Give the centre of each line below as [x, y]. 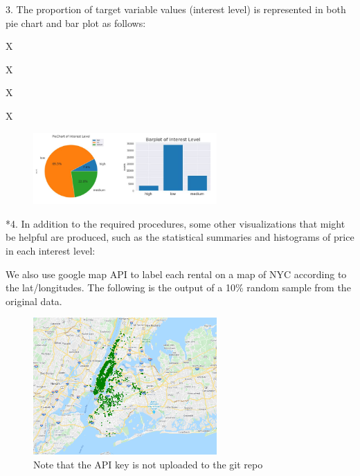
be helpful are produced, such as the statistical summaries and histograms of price [180, 237]
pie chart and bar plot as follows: [76, 22]
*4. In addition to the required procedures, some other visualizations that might [175, 223]
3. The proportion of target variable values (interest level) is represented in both [176, 9]
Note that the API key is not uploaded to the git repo [148, 464]
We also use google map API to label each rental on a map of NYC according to [176, 274]
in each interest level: [51, 251]
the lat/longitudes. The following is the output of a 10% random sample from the [178, 287]
